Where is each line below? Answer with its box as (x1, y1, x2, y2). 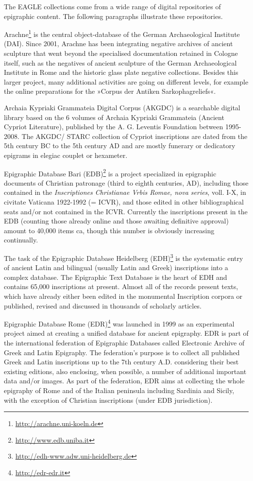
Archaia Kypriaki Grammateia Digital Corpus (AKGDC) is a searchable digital (4, 103, 240, 112)
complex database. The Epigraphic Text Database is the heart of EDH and (4, 272, 227, 282)
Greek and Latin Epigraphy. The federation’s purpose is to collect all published (4, 347, 240, 357)
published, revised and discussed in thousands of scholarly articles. (4, 300, 202, 310)
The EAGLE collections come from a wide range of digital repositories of (4, 1, 221, 11)
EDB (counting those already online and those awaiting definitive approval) (4, 216, 229, 226)
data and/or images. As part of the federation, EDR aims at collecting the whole (4, 376, 245, 386)
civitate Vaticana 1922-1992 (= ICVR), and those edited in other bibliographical (4, 197, 244, 206)
